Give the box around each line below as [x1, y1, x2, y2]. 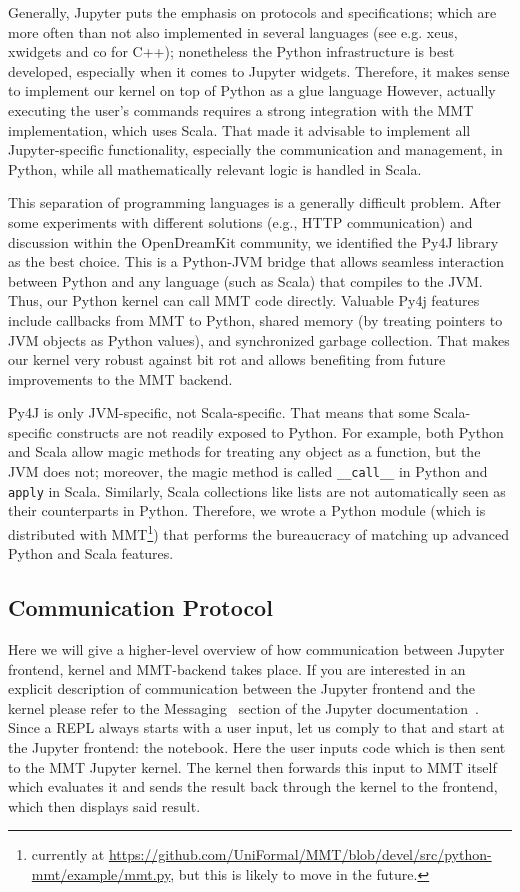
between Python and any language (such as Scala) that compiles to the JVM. [8, 270, 483, 291]
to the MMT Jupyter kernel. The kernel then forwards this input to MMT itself [8, 756, 497, 777]
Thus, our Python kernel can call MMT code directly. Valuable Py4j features [8, 290, 480, 311]
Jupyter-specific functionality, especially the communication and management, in [8, 139, 503, 160]
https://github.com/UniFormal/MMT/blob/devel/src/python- [108, 844, 492, 865]
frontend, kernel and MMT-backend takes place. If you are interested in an [8, 658, 466, 679]
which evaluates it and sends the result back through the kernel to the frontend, [8, 776, 498, 797]
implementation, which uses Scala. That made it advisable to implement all [8, 119, 471, 140]
